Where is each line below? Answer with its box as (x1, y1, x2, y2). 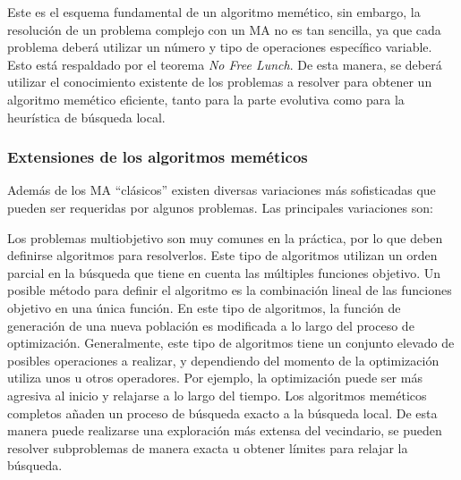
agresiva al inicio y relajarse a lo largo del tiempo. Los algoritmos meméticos (7, 385, 427, 404)
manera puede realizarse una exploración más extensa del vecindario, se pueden (7, 421, 442, 440)
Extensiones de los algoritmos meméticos (7, 146, 308, 168)
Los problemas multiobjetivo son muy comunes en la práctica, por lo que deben (7, 228, 443, 247)
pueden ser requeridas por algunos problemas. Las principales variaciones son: (7, 198, 433, 216)
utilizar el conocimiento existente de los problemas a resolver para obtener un (7, 72, 432, 91)
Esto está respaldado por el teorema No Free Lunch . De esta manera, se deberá (7, 55, 442, 73)
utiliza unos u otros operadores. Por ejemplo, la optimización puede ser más (7, 368, 423, 387)
